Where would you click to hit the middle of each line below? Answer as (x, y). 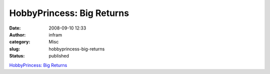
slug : (14, 49)
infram (55, 34)
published (59, 56)
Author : (17, 34)
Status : (17, 56)
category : (20, 42)
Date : (15, 28)
